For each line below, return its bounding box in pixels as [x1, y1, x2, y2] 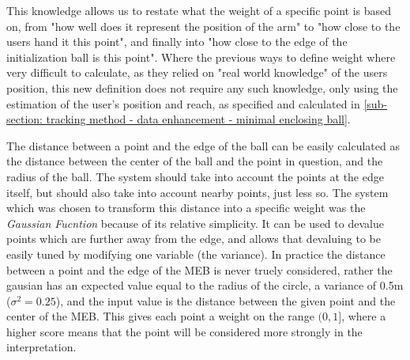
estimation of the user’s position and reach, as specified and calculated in [6, 95, 360, 112]
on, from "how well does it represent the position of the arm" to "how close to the [6, 17, 401, 34]
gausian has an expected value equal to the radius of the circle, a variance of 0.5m [6, 277, 404, 294]
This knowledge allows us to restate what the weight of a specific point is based [6, 2, 392, 18]
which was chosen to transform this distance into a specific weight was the [6, 199, 366, 216]
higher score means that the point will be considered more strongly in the [6, 323, 363, 339]
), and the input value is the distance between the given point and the [55, 292, 396, 309]
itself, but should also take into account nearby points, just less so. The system [6, 184, 389, 200]
